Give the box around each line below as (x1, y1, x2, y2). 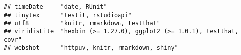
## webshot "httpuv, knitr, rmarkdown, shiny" (4, 44, 178, 52)
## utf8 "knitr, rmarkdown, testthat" (4, 20, 160, 27)
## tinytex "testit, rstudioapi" (4, 11, 132, 19)
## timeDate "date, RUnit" (4, 3, 107, 10)
